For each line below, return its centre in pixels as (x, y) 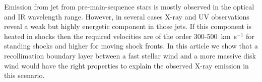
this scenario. (24, 75)
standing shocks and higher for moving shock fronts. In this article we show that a (131, 46)
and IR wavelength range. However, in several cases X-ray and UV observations (127, 16)
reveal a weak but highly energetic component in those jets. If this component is (128, 26)
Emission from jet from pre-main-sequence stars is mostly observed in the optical (129, 6)
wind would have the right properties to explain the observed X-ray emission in (126, 65)
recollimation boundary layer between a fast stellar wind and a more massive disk (130, 55)
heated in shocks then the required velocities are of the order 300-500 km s (121, 36)
